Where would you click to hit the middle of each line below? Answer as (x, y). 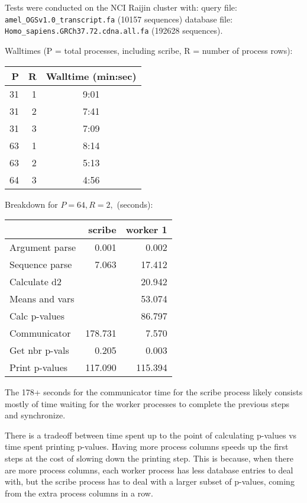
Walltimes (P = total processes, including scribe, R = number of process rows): (149, 50)
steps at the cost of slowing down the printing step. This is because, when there (149, 458)
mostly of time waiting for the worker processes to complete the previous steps (147, 403)
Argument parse (43, 247)
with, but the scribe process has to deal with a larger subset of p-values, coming (150, 481)
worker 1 (146, 230)
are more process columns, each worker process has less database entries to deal (149, 470)
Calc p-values (37, 316)
